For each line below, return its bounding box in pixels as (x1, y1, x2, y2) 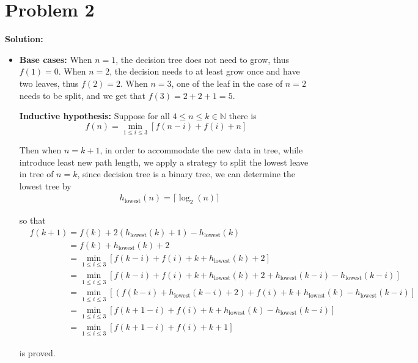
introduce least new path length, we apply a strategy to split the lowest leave (19, 155, 309, 168)
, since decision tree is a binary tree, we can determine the (77, 167, 296, 180)
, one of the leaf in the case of (171, 76, 283, 89)
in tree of (19, 167, 54, 180)
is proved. (19, 346, 56, 359)
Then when (19, 143, 62, 156)
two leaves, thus (19, 76, 79, 89)
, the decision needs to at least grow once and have (109, 65, 300, 78)
